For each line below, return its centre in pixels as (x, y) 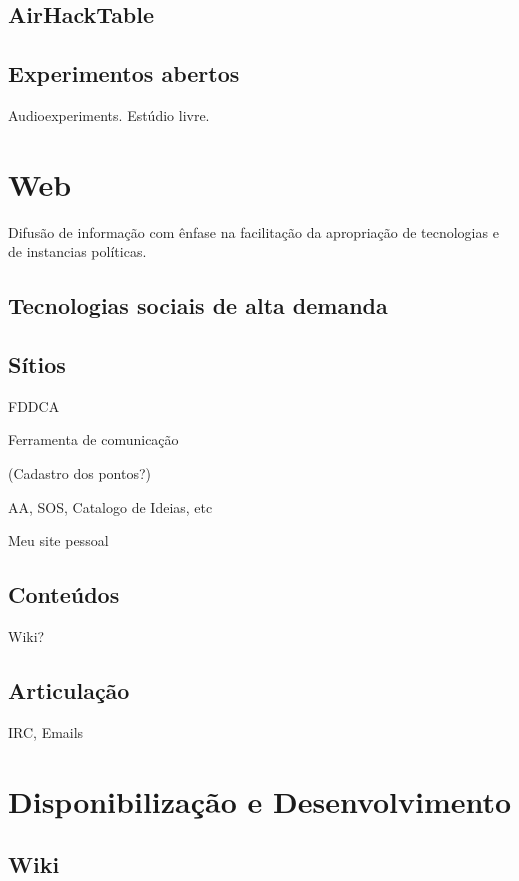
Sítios (37, 364)
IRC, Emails (46, 731)
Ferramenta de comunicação (93, 439)
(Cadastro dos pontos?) (79, 473)
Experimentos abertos (124, 73)
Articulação (69, 690)
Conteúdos (64, 594)
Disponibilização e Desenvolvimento (260, 800)
